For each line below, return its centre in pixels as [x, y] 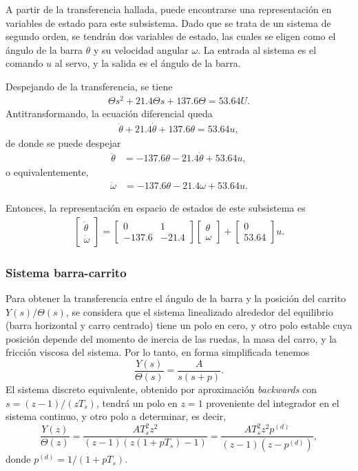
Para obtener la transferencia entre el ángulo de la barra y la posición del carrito [176, 298]
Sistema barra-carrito [66, 272]
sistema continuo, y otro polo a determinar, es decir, [116, 416]
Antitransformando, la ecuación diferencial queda [109, 113]
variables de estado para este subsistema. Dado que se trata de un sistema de [168, 22]
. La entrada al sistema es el [257, 49]
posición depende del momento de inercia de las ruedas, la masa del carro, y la [171, 338]
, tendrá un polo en [137, 402]
